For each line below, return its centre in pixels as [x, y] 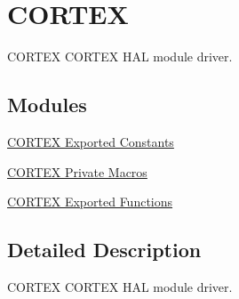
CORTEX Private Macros [77, 171]
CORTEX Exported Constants [91, 141]
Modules [47, 105]
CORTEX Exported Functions [90, 202]
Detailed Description [104, 250]
